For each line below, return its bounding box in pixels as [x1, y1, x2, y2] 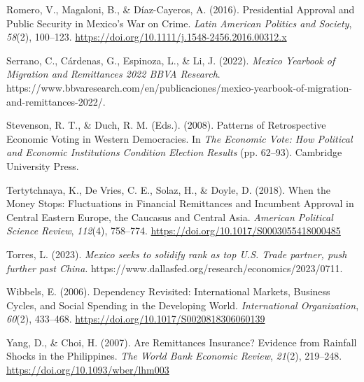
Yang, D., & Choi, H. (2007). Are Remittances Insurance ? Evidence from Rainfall [6, 334, 357, 349]
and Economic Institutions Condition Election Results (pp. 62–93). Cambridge [6, 145, 342, 160]
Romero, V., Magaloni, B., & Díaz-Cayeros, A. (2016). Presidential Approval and [6, 2, 355, 16]
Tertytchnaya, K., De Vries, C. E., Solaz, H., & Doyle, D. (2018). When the [6, 182, 330, 197]
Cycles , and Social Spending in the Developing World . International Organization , [6, 297, 359, 312]
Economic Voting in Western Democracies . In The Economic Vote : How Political [6, 131, 353, 146]
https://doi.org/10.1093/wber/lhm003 [6, 362, 169, 377]
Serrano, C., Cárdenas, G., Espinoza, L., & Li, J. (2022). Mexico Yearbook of [6, 52, 335, 67]
